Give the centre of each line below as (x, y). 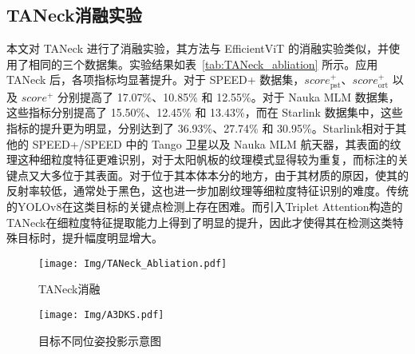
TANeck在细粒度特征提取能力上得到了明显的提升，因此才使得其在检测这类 (200, 222)
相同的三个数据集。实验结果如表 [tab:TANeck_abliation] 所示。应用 (203, 64)
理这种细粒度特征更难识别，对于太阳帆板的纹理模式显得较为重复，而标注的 (202, 159)
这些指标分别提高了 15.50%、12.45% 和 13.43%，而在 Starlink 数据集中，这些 (205, 112)
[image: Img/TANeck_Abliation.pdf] (133, 263)
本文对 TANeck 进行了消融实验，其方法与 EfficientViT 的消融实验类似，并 (198, 48)
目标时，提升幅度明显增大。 (90, 238)
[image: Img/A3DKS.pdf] (101, 315)
